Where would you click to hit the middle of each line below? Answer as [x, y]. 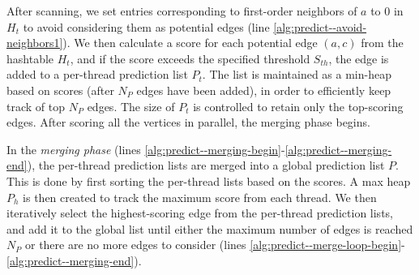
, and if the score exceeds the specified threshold [190, 58]
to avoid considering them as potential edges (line [146, 26]
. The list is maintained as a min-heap [297, 74]
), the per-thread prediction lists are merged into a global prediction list [206, 165]
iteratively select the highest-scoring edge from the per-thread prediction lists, [200, 213]
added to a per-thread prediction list [97, 74]
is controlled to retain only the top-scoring [298, 106]
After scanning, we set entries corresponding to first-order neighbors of [182, 11]
